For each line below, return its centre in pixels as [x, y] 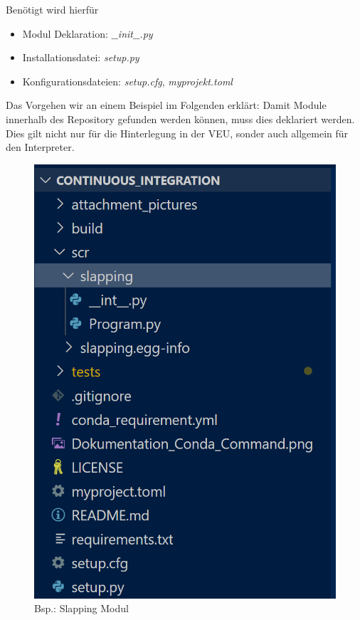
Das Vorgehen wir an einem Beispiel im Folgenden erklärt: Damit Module [166, 105]
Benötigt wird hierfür [52, 9]
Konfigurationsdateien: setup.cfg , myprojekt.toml [127, 81]
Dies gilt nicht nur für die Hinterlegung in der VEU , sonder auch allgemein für [177, 133]
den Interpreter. [40, 147]
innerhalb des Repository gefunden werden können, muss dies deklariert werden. [180, 119]
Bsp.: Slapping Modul [81, 608]
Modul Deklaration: [65, 33]
